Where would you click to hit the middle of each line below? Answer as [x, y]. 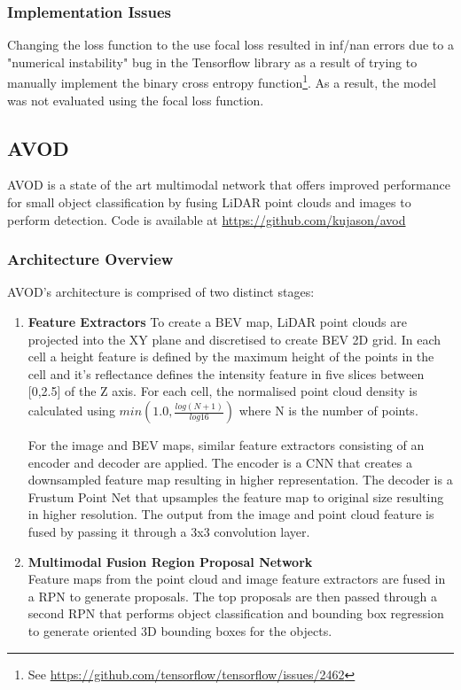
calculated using [71, 411]
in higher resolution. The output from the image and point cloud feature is [231, 514]
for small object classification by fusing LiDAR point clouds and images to [209, 202]
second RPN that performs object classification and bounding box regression [236, 613]
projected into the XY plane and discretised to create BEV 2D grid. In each [234, 339]
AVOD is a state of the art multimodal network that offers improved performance [229, 185]
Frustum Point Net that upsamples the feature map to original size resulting [236, 496]
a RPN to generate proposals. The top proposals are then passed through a [232, 596]
